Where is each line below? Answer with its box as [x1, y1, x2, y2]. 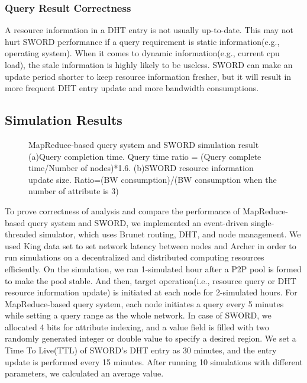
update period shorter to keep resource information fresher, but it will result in [5, 70, 292, 82]
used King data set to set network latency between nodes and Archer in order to [5, 239, 296, 252]
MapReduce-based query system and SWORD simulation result [28, 138, 259, 150]
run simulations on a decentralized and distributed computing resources [5, 251, 264, 263]
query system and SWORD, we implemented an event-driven [27, 216, 248, 228]
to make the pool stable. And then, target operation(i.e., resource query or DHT [5, 274, 296, 287]
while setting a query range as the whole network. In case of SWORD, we [5, 309, 272, 321]
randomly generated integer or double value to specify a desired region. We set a [5, 332, 296, 345]
